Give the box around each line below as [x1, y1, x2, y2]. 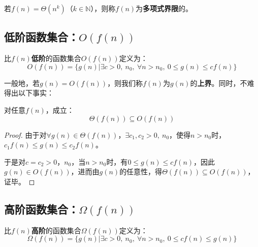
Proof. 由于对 [4, 129, 47, 140]
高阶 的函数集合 [31, 225, 81, 235]
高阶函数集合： [4, 201, 79, 217]
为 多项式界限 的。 [136, 3, 193, 13]
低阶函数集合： [4, 29, 79, 45]
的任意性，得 [119, 166, 163, 177]
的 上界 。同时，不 [190, 77, 247, 88]
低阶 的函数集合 [31, 53, 81, 64]
